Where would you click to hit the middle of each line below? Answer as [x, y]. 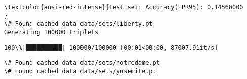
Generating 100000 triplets [51, 32]
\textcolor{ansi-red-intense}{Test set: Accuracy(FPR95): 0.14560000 [124, 7]
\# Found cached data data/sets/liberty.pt [78, 24]
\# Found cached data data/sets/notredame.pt [82, 63]
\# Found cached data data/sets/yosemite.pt [80, 71]
